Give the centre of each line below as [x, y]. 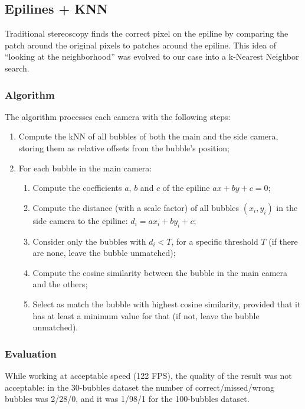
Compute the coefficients [77, 188]
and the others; [60, 284]
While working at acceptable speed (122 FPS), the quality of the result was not [148, 375]
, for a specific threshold [215, 241]
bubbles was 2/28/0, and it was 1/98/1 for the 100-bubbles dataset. [127, 399]
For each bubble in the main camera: [85, 168]
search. [17, 68]
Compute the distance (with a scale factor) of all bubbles [136, 207]
